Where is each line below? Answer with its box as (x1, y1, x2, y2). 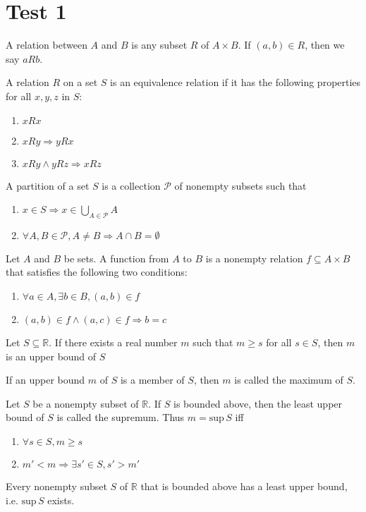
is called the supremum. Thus (56, 410, 185, 425)
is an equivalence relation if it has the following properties (110, 75, 361, 90)
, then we (305, 37, 345, 52)
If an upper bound (6, 372, 85, 387)
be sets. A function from (63, 250, 169, 265)
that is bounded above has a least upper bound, (140, 479, 348, 494)
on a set (63, 75, 98, 90)
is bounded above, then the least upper (173, 396, 343, 410)
